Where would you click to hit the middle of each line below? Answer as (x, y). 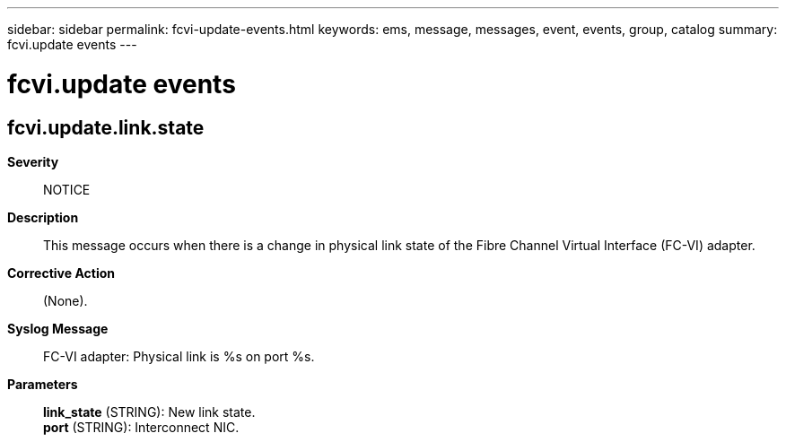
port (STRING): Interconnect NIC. (141, 427)
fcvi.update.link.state (106, 127)
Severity (33, 161)
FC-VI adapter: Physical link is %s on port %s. (179, 356)
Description (43, 217)
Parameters (43, 384)
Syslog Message (58, 328)
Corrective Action (61, 273)
